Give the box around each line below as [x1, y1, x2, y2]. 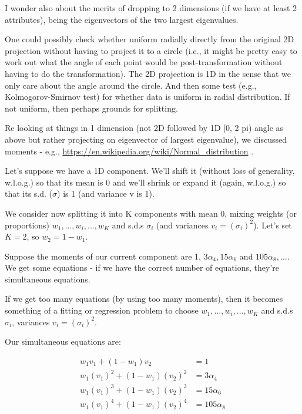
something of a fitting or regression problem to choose [5, 304, 199, 317]
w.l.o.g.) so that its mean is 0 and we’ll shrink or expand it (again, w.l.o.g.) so [5, 176, 286, 188]
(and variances [156, 218, 209, 231]
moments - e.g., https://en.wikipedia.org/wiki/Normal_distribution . [5, 144, 254, 157]
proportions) [5, 218, 50, 231]
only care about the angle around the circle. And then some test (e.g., [5, 79, 257, 91]
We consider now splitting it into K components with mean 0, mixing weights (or [5, 207, 297, 219]
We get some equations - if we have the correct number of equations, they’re [5, 261, 279, 274]
